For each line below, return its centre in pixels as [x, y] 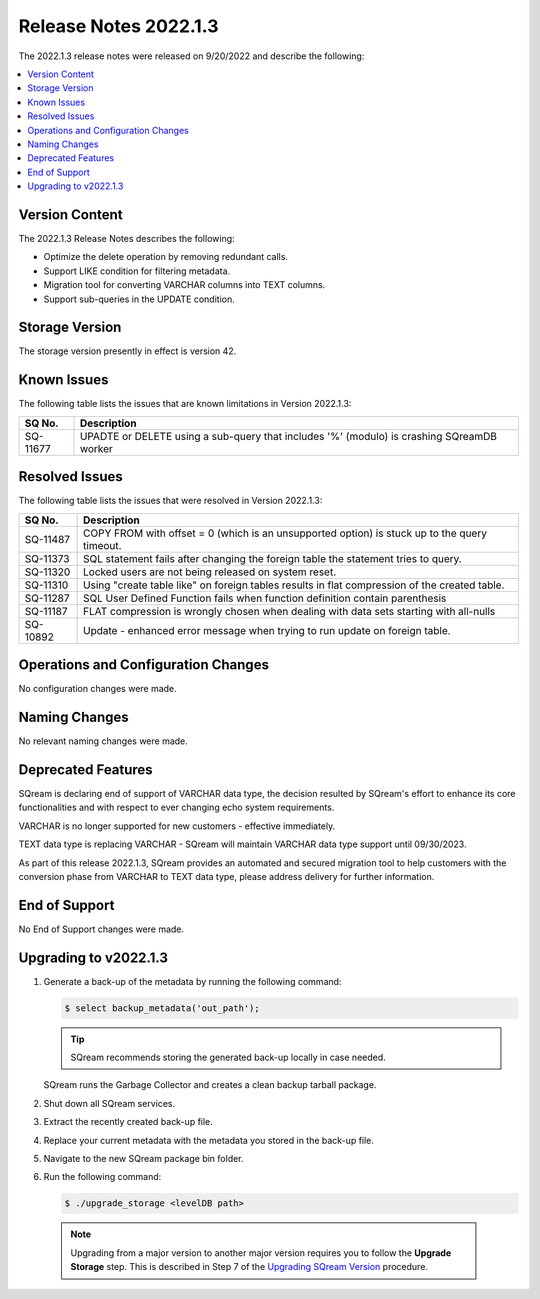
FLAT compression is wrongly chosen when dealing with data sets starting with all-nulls [289, 611]
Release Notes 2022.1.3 [118, 26]
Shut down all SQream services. [109, 1103]
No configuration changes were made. [97, 689]
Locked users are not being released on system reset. [210, 572]
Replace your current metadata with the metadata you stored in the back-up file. [209, 1140]
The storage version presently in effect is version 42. [127, 351]
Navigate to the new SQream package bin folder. [143, 1159]
